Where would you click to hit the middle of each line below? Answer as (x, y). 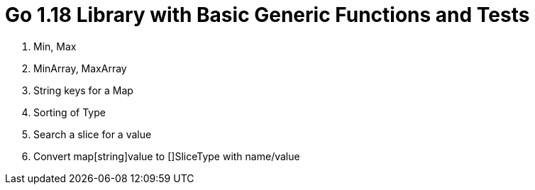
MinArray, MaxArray (80, 68)
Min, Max (55, 46)
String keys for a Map (83, 90)
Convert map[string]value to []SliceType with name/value (167, 156)
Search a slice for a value (93, 134)
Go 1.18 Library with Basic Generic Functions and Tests (267, 15)
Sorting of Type (70, 112)
